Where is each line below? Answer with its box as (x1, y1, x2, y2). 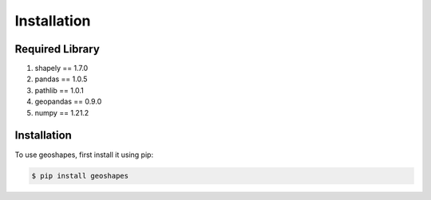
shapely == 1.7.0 (34, 64, 89, 73)
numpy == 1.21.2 (34, 108, 89, 117)
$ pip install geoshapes (31, 171, 129, 180)
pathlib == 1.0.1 (34, 85, 84, 95)
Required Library (14, 42, 100, 56)
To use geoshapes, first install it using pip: (14, 150, 154, 159)
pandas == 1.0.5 (34, 74, 88, 84)
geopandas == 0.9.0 (34, 96, 102, 107)
